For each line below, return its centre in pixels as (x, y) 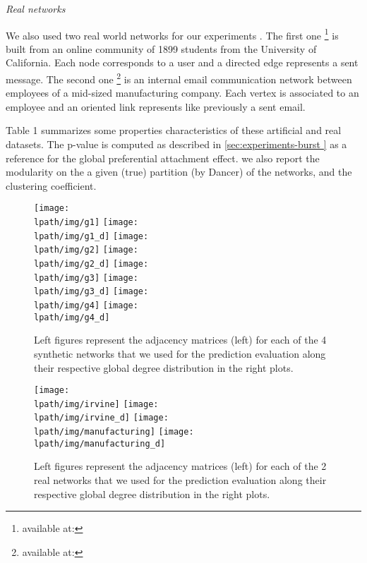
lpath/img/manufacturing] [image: (114, 432)
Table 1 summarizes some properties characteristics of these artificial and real (174, 130)
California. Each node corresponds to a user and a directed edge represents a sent (182, 62)
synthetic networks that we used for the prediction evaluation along (180, 353)
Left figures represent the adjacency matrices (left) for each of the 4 (180, 340)
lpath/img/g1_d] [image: (91, 236)
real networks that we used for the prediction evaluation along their (180, 480)
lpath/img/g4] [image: (86, 306)
